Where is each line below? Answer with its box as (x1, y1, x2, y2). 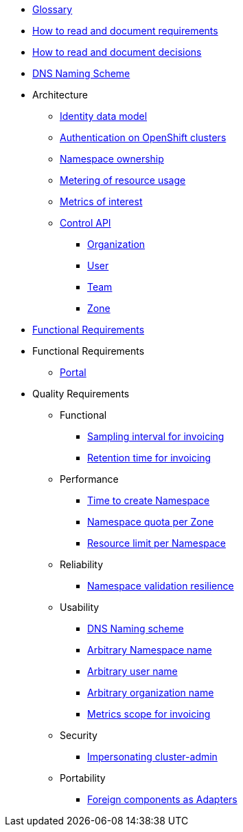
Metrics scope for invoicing (87, 708, 211, 720)
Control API (60, 217, 111, 229)
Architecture (32, 89, 89, 101)
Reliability (60, 559, 104, 570)
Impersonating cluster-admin (87, 751, 218, 762)
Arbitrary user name (87, 665, 178, 677)
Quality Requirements (32, 388, 130, 399)
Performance (60, 473, 119, 485)
